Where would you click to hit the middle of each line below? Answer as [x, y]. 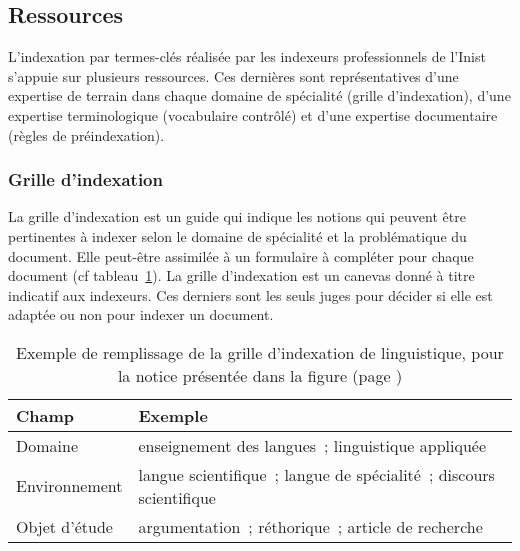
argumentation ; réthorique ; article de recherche [310, 526]
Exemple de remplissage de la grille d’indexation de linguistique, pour [260, 352]
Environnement [69, 486]
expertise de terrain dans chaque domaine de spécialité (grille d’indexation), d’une [259, 95]
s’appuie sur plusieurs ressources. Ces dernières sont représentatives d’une [233, 75]
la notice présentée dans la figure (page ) [260, 375]
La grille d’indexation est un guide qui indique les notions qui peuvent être [237, 216]
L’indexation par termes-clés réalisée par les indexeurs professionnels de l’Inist [247, 56]
